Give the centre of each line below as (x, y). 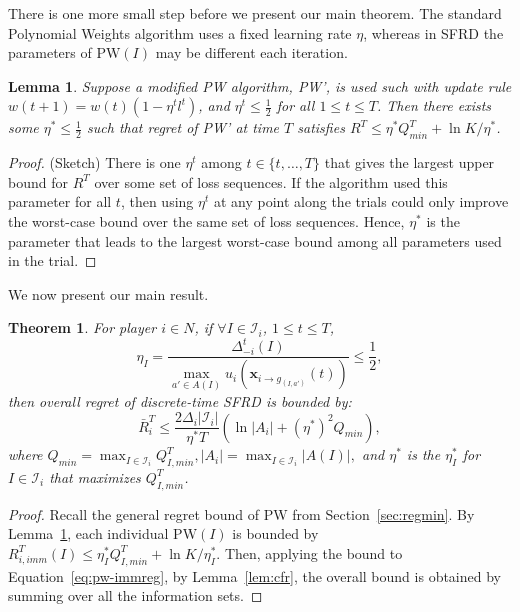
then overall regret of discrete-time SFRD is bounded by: (180, 400)
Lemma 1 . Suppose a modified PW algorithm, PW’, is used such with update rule (260, 85)
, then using (157, 201)
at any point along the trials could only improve (361, 201)
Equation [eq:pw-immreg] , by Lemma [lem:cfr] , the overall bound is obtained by (254, 575)
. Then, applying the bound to (309, 552)
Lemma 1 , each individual (88, 533)
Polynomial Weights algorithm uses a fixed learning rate (180, 32)
